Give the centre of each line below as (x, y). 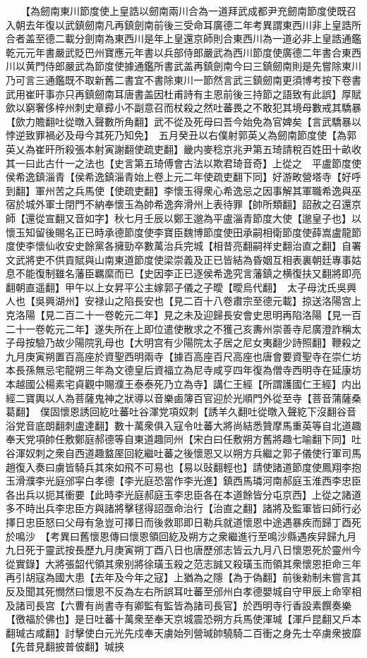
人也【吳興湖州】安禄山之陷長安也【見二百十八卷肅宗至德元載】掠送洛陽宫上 (183, 301)
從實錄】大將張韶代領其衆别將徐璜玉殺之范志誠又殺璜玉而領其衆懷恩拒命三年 (183, 563)
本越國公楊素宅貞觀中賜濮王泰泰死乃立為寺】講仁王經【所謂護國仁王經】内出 (183, 384)
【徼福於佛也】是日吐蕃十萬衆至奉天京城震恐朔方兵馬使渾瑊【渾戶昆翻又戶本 (183, 619)
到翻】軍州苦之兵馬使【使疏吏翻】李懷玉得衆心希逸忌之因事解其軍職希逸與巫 (183, 190)
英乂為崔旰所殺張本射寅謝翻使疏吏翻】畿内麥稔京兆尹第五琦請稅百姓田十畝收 (183, 148)
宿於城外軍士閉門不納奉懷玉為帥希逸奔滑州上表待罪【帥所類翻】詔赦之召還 (179, 204)
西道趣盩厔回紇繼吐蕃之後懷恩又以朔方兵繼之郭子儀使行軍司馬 (218, 453)
